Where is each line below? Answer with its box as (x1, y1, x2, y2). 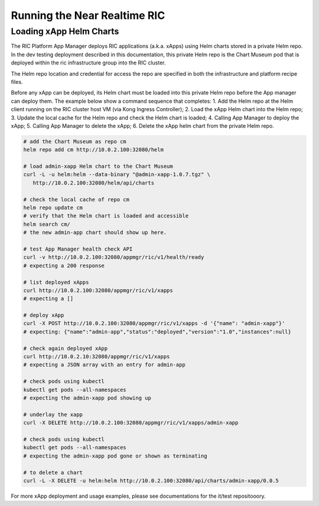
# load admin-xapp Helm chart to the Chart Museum (23, 163, 174, 170)
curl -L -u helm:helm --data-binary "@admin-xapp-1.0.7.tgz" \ (23, 171, 211, 178)
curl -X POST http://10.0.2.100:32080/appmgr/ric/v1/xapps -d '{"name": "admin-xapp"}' (23, 320, 285, 327)
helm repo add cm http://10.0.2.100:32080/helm (23, 147, 164, 153)
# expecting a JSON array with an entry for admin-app (23, 361, 185, 368)
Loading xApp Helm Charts (11, 26, 119, 37)
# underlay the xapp (23, 411, 83, 418)
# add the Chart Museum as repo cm (23, 138, 126, 145)
